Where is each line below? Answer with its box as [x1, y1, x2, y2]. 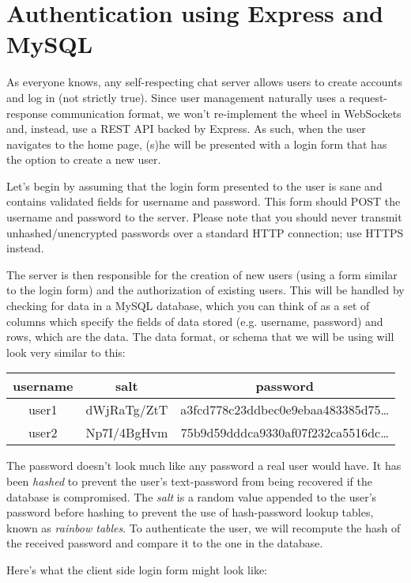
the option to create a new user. [6, 151, 161, 168]
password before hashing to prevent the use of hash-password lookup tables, [6, 504, 374, 521]
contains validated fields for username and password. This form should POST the [6, 193, 401, 210]
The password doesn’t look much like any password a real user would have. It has [6, 457, 402, 474]
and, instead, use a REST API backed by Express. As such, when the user [6, 120, 366, 137]
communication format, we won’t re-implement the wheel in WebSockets [51, 104, 402, 121]
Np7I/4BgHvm [85, 423, 168, 442]
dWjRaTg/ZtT [85, 400, 168, 419]
